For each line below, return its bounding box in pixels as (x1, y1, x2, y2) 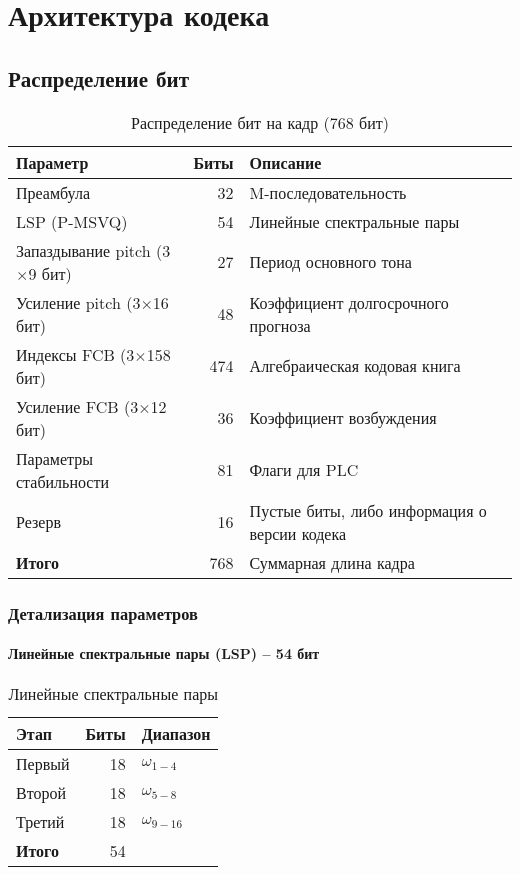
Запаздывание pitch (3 (16, 238, 171, 262)
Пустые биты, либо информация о (249, 498, 487, 522)
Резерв (16, 510, 61, 534)
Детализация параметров (8, 600, 198, 625)
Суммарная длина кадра (249, 550, 415, 574)
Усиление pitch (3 (16, 290, 141, 314)
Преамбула (16, 180, 90, 204)
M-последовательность (249, 180, 407, 204)
